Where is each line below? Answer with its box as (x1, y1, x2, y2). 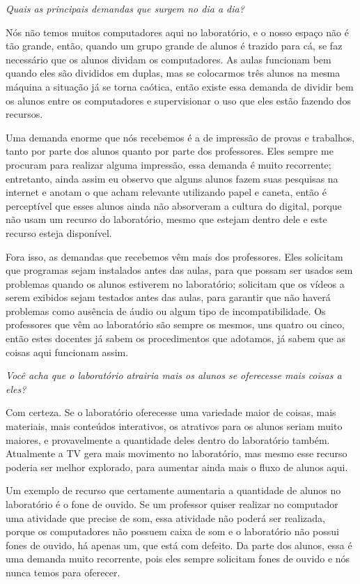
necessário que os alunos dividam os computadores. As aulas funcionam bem (6, 52, 331, 66)
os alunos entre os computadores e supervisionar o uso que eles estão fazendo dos (6, 93, 351, 107)
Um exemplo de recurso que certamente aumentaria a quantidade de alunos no (6, 483, 341, 498)
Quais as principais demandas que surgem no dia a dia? (6, 1, 244, 15)
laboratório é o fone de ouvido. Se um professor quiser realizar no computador (6, 497, 338, 511)
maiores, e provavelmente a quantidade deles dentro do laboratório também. (6, 432, 330, 447)
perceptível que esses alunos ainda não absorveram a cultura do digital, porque (6, 198, 342, 213)
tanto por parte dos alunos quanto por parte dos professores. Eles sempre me (6, 144, 334, 158)
